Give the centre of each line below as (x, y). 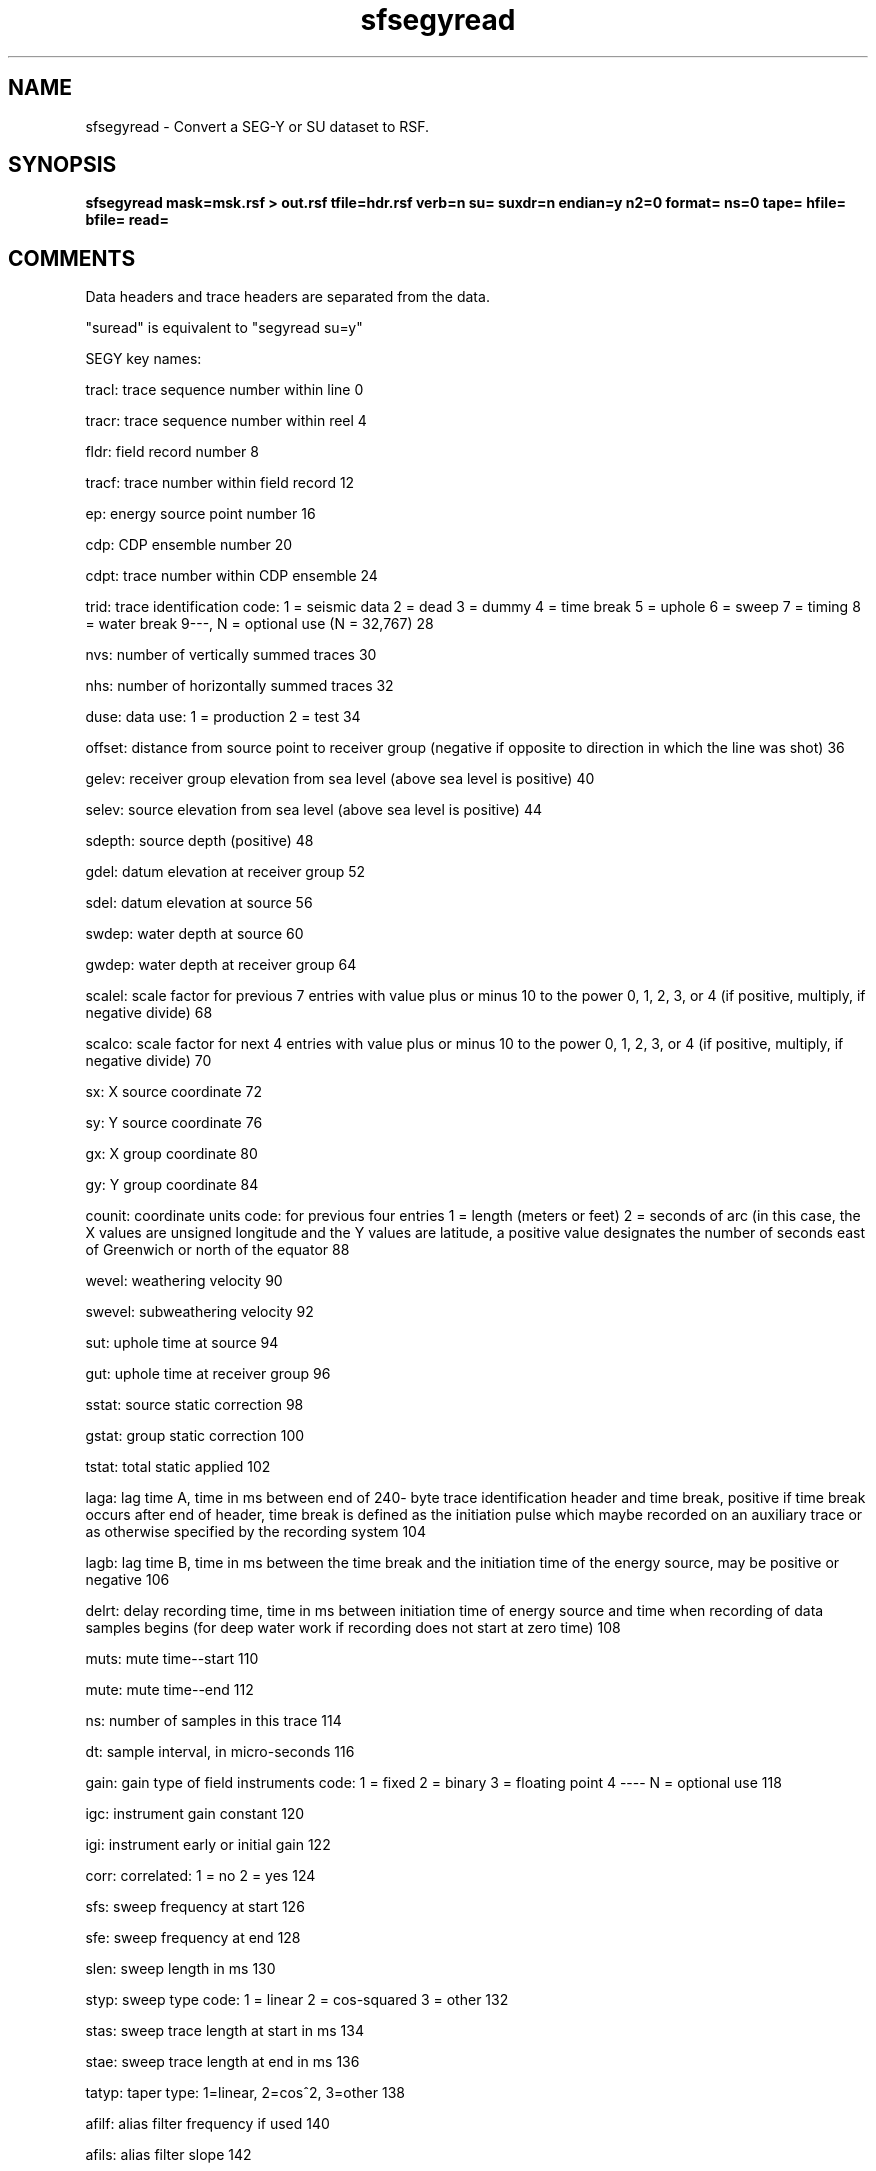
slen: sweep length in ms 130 (180, 1969)
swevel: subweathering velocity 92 (199, 1312)
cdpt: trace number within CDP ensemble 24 (231, 576)
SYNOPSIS (62, 165)
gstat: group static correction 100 (195, 1436)
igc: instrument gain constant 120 (195, 1814)
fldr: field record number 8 (172, 452)
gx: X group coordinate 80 (171, 1154)
